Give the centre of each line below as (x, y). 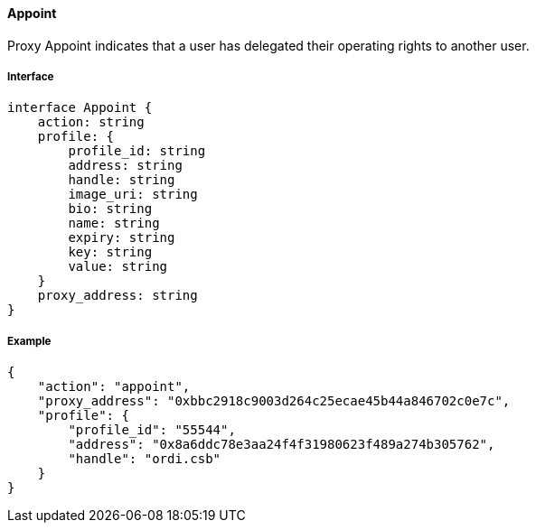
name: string (114, 223)
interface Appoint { (80, 108)
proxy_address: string (118, 296)
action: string (91, 122)
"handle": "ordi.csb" (145, 459)
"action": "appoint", (114, 387)
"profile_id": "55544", (152, 430)
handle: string (122, 180)
